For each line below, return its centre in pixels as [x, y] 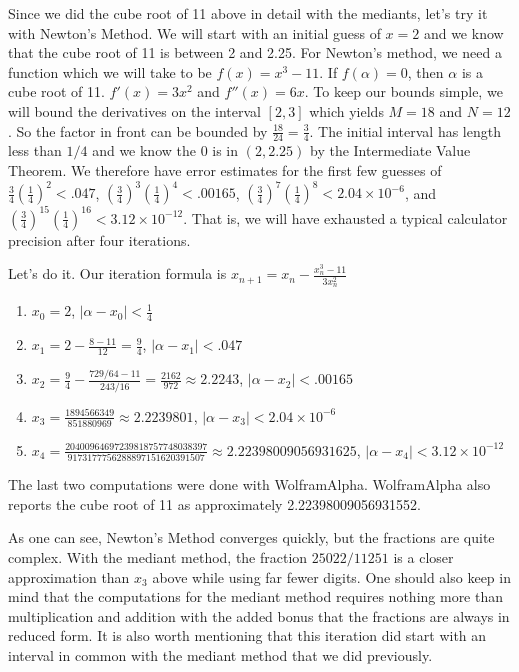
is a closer [423, 557]
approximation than [69, 576]
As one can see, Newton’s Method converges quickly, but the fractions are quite [251, 537]
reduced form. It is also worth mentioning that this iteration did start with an [247, 635]
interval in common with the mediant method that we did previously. [220, 654]
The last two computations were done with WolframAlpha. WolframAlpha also [249, 484]
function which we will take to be [110, 71]
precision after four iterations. [99, 239]
